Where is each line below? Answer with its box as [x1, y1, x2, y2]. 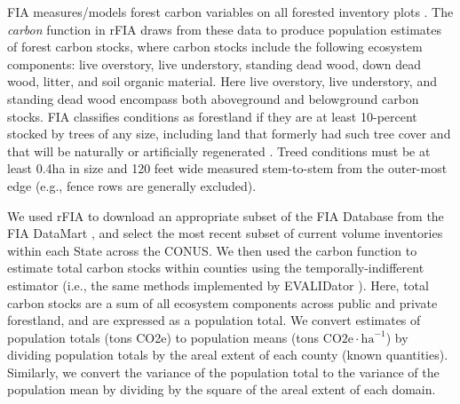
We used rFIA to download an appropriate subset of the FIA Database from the [7, 206, 444, 225]
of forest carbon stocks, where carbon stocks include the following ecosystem [7, 37, 423, 56]
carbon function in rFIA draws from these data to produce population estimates [7, 20, 442, 38]
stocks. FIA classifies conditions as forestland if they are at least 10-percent [7, 107, 417, 125]
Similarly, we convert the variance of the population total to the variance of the [7, 362, 440, 381]
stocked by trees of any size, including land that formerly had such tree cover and [7, 124, 451, 143]
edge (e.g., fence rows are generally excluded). [7, 176, 257, 194]
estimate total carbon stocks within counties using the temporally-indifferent [7, 258, 424, 277]
